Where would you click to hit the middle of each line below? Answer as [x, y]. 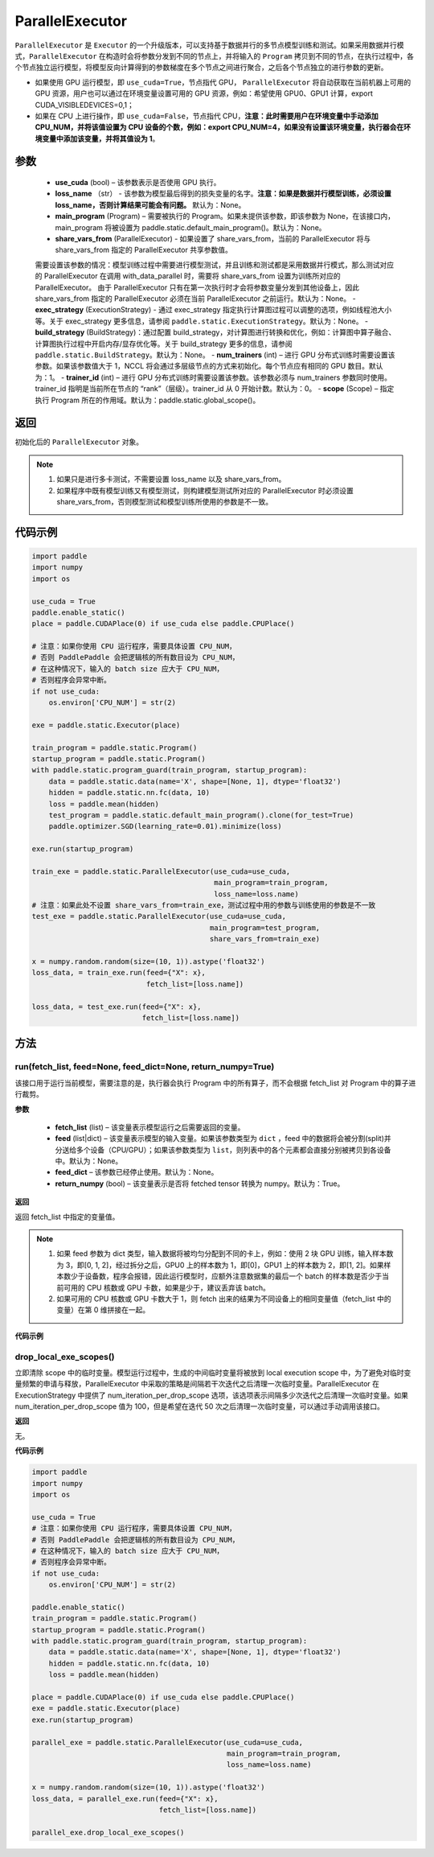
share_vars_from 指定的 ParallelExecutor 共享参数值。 [143, 250]
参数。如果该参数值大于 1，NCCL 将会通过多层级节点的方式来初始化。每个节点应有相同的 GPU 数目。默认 [209, 366]
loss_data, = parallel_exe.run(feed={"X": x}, [125, 1799]
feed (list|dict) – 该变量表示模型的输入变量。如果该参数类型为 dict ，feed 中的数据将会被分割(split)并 [223, 1138]
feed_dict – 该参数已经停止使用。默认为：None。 [137, 1172]
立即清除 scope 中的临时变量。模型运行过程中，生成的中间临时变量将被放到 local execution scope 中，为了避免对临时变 [213, 1373]
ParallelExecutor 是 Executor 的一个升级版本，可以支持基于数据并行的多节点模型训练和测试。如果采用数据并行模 [210, 45]
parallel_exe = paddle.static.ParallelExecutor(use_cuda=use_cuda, [168, 1742]
